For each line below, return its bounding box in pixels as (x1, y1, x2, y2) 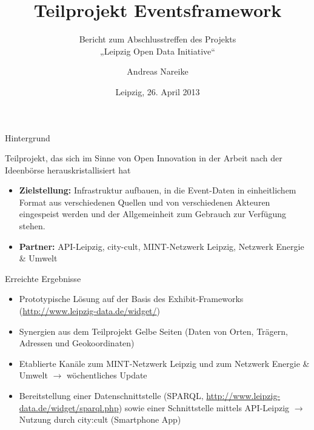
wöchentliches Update (66, 369, 147, 381)
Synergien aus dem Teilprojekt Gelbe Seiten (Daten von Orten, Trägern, (19, 324, 288, 337)
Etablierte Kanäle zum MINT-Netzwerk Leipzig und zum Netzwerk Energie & (19, 357, 310, 369)
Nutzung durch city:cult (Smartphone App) (19, 413, 181, 426)
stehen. (19, 220, 45, 232)
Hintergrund (5, 131, 50, 144)
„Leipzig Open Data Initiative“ (100, 44, 215, 57)
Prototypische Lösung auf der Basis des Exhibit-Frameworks (19, 292, 244, 305)
